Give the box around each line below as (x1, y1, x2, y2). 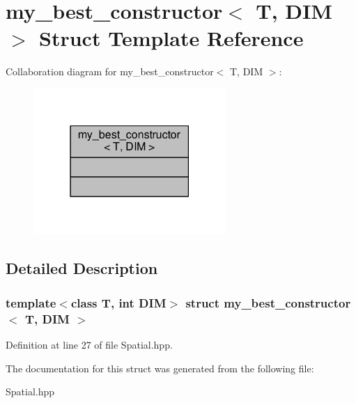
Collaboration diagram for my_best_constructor (6, 64, 214, 79)
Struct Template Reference (39, 24, 304, 52)
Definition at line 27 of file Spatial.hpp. (6, 337, 173, 351)
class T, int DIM (70, 294, 167, 311)
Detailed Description (6, 257, 158, 279)
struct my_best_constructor (185, 294, 351, 311)
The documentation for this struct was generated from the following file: (6, 360, 314, 375)
